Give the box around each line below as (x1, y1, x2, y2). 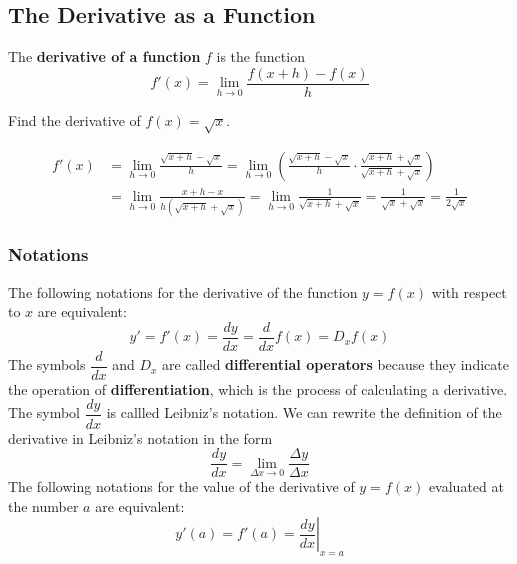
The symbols (8, 354, 86, 375)
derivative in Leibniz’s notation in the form (8, 427, 273, 448)
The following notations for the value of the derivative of (8, 476, 355, 497)
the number (8, 495, 79, 516)
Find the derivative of (8, 109, 141, 130)
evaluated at (428, 476, 504, 497)
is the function (216, 46, 305, 67)
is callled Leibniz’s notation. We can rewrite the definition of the (106, 402, 502, 423)
